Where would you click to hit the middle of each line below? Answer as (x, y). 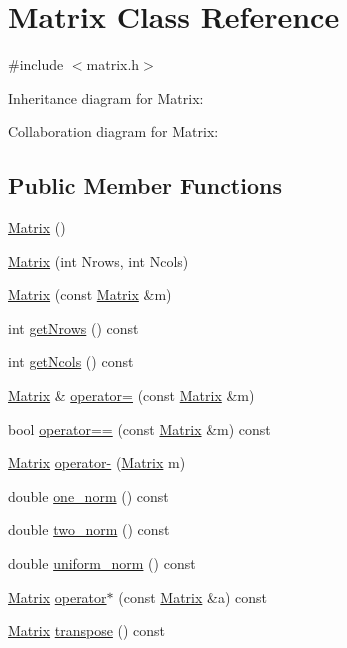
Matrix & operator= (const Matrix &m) (131, 395)
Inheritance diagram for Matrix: (106, 97)
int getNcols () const (71, 361)
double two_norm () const (89, 529)
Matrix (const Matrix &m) (90, 294)
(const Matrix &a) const (192, 596)
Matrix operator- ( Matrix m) (97, 462)
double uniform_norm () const (102, 563)
